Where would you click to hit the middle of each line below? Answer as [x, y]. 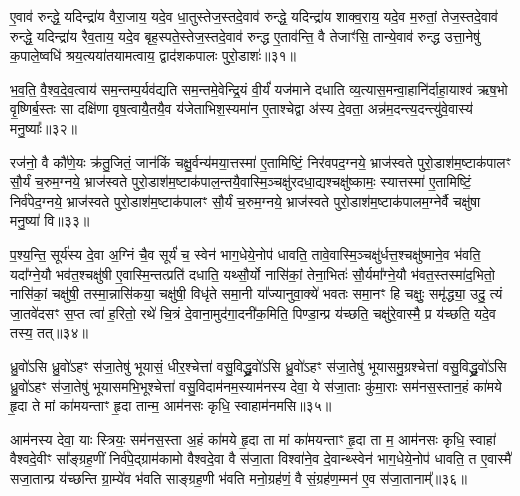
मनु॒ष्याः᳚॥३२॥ [43, 127]
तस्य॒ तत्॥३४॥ [49, 332]
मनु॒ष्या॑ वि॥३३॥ [50, 220]
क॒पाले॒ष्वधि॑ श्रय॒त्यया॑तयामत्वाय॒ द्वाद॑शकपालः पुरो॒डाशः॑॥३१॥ [153, 55]
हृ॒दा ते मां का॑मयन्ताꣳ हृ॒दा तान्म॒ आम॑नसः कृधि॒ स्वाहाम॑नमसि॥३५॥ [171, 405]
